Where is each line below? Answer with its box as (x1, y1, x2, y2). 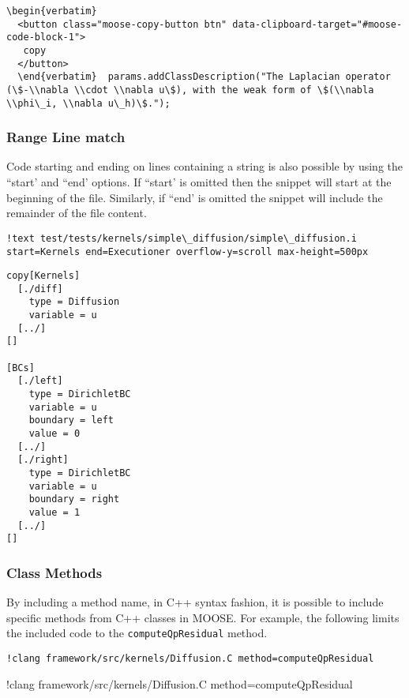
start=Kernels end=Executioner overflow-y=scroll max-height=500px (6, 246, 369, 257)
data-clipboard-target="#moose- (232, 18, 403, 30)
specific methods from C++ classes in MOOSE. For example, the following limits (6, 609, 400, 625)
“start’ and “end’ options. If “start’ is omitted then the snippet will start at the (6, 174, 392, 190)
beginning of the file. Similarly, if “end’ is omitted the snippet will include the (6, 189, 383, 205)
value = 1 (28, 506, 81, 518)
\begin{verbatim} (6, 6, 97, 17)
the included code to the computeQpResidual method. (6, 625, 268, 641)
